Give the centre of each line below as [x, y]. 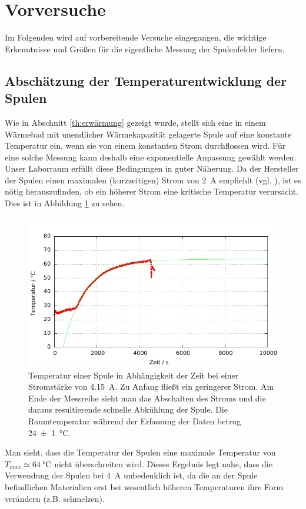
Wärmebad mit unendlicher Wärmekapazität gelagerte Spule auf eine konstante [148, 134]
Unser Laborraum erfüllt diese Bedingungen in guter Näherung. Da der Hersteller [152, 168]
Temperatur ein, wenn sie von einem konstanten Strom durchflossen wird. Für [145, 145]
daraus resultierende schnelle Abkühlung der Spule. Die [128, 409]
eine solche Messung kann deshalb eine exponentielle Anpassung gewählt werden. [151, 157]
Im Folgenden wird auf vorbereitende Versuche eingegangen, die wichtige [136, 37]
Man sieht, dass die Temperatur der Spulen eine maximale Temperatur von [140, 452]
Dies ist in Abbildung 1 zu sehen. [65, 203]
